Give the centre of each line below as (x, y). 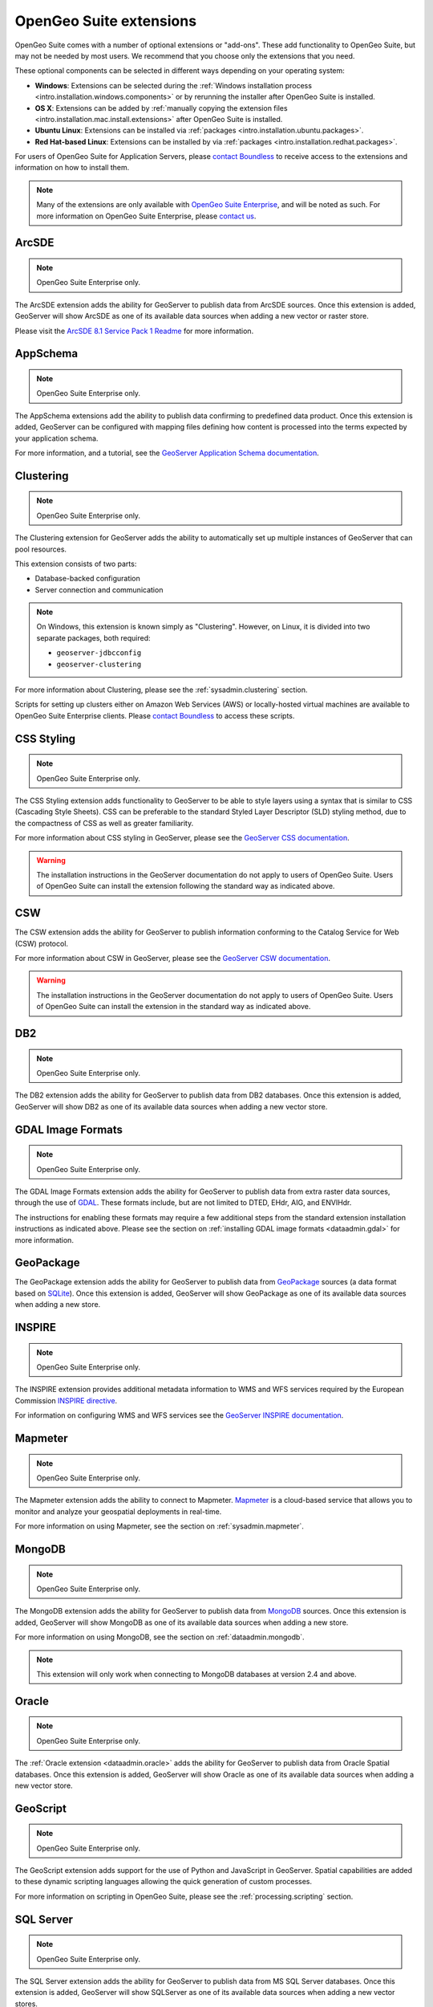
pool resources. (41, 549)
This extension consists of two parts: (76, 564)
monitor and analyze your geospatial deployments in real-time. (118, 1511)
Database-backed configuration (87, 579)
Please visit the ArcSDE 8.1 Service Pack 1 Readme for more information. (134, 331)
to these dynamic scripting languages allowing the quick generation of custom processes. (164, 1882)
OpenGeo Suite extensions (105, 21)
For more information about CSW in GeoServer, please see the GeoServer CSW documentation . (172, 959)
